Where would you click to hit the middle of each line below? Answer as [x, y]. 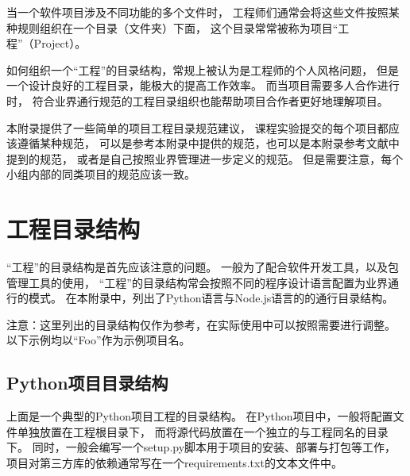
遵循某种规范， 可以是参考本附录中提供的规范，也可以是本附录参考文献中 [208, 143]
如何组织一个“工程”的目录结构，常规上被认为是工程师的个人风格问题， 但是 [203, 69]
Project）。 [60, 43]
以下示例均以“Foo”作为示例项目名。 [99, 340]
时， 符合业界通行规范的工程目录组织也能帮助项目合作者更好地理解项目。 [197, 100]
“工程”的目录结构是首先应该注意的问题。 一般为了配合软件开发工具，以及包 [203, 267]
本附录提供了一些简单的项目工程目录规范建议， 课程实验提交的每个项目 [192, 127]
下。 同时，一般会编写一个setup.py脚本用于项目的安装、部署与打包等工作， [201, 447]
